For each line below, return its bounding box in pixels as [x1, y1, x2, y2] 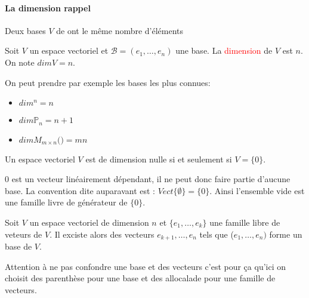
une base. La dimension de [175, 44, 273, 57]
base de [5, 240, 32, 253]
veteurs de [5, 228, 42, 240]
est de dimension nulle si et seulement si [85, 152, 232, 165]
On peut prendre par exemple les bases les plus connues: [5, 76, 211, 88]
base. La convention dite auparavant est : [5, 184, 155, 196]
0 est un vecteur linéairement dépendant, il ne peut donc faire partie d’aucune [5, 173, 291, 185]
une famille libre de [209, 216, 280, 228]
